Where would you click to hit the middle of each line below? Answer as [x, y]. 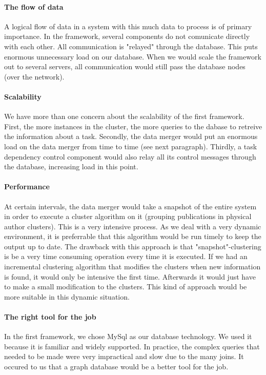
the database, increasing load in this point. [71, 166]
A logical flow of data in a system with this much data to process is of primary [128, 26]
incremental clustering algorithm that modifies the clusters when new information [132, 267]
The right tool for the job [50, 317]
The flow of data [34, 6]
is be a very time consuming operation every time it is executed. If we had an [126, 256]
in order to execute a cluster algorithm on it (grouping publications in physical [128, 216]
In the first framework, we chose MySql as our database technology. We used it [128, 336]
